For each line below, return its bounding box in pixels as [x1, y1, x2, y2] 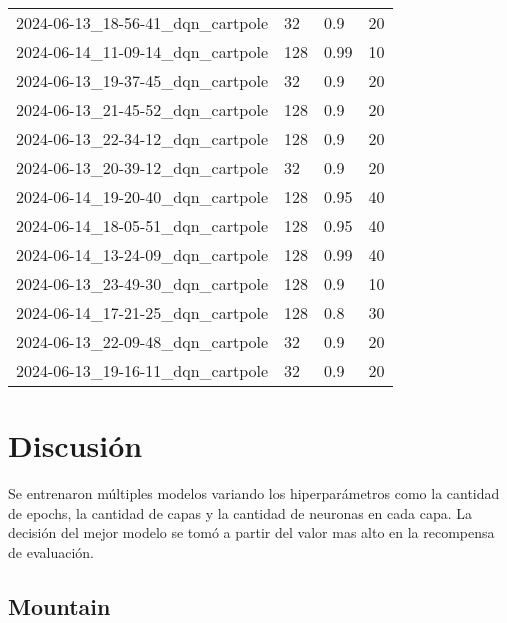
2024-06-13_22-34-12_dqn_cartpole [16, 127, 269, 150]
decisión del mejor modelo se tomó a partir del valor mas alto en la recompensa [8, 522, 495, 543]
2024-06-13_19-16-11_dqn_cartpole [16, 359, 269, 382]
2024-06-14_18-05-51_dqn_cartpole [16, 214, 269, 237]
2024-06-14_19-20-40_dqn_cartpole [16, 185, 269, 208]
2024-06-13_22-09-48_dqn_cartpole [16, 330, 269, 353]
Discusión [8, 425, 143, 466]
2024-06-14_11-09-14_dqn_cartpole [16, 40, 269, 63]
